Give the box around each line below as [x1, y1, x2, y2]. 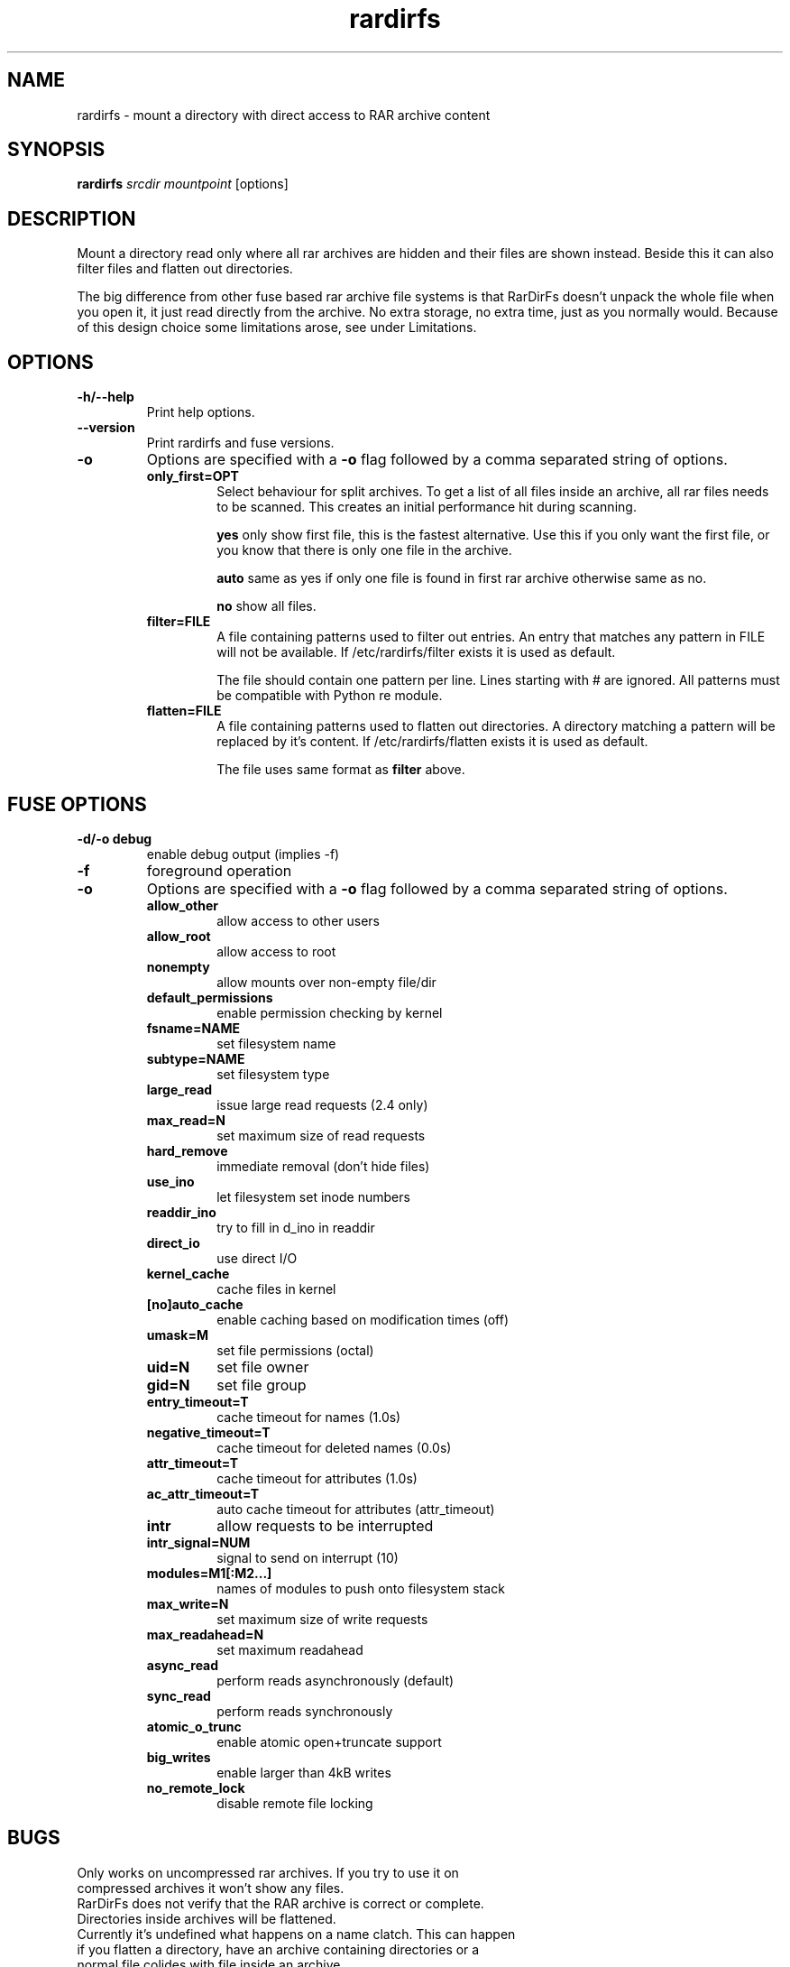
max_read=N [146, 1112, 225, 1128]
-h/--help [77, 389, 134, 405]
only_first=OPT [146, 468, 239, 485]
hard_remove [146, 1142, 228, 1159]
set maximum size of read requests [216, 1127, 426, 1143]
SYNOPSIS [7, 138, 106, 162]
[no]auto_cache [146, 1296, 243, 1312]
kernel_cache [146, 1265, 230, 1281]
